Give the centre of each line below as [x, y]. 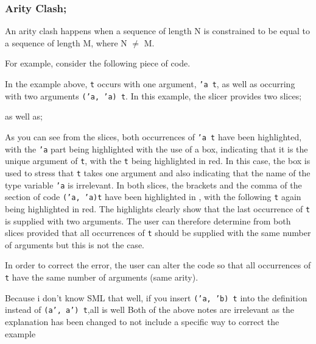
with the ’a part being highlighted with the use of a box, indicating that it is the [156, 149]
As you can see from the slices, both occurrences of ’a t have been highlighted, [153, 136]
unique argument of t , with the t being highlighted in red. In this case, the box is [158, 161]
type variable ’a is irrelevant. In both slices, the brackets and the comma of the [153, 185]
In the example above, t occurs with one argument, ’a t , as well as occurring [150, 84]
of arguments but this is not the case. [75, 244]
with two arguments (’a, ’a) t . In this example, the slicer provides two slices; [153, 95]
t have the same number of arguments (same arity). [102, 277]
